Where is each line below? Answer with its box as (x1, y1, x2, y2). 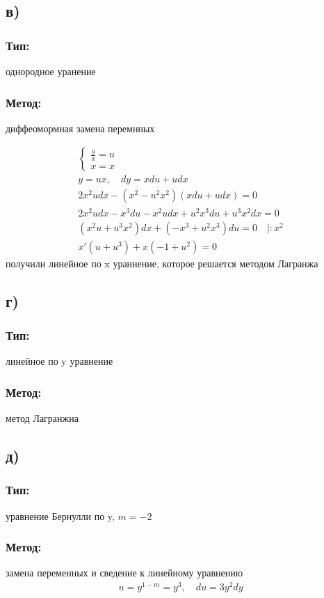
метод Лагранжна (6, 411, 79, 425)
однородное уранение (6, 64, 96, 78)
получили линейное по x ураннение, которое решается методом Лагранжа (6, 255, 318, 270)
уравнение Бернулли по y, (6, 508, 115, 523)
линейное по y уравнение (6, 354, 113, 368)
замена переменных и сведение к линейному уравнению (6, 565, 243, 580)
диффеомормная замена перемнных (6, 120, 155, 135)
